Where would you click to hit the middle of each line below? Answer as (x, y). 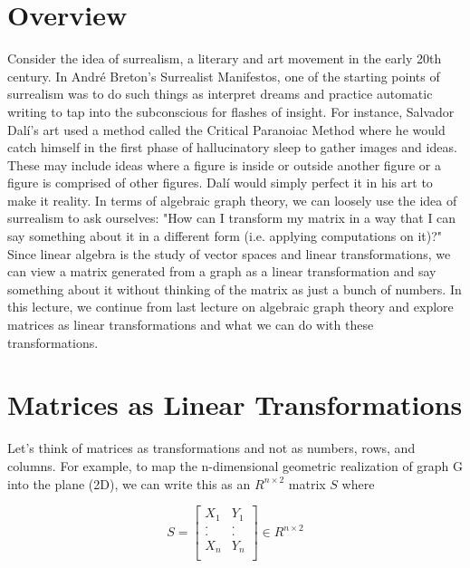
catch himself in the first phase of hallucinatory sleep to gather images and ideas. (232, 147)
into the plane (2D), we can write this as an (129, 483)
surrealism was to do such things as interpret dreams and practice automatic (220, 94)
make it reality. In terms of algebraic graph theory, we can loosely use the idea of (232, 200)
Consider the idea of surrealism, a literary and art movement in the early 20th (225, 58)
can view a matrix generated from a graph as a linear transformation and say (222, 271)
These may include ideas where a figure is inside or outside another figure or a (224, 164)
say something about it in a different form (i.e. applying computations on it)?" (225, 236)
